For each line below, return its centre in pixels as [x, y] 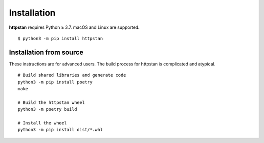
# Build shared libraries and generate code [72, 75]
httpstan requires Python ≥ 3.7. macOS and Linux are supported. [74, 27]
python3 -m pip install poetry [55, 82]
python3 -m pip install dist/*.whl [60, 130]
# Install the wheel [42, 123]
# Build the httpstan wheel [51, 102]
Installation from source [46, 52]
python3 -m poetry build [47, 109]
